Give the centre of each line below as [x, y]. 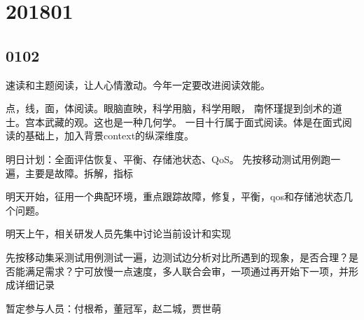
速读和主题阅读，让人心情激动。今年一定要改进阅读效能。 [138, 84]
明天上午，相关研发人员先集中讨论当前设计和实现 [118, 234]
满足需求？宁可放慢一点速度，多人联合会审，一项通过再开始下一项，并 [187, 271]
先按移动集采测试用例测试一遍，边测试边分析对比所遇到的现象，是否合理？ [177, 257]
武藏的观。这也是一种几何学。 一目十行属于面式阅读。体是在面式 [193, 121]
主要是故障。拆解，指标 [79, 173]
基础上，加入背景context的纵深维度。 [110, 135]
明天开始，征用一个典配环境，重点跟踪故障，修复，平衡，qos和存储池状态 [174, 196]
